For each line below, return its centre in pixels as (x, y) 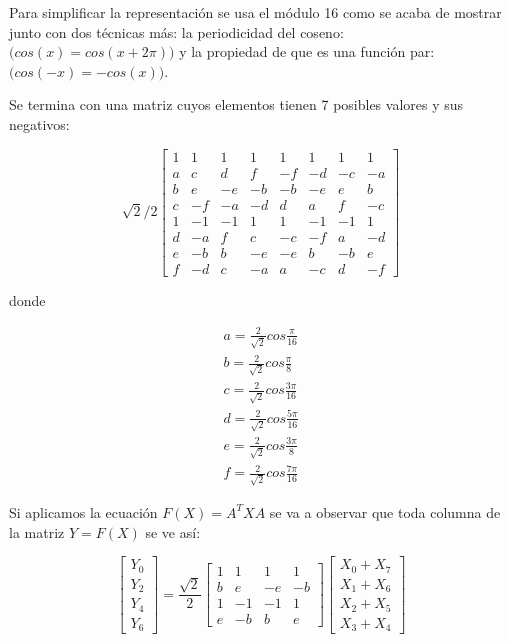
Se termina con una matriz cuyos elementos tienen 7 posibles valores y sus (236, 104)
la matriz (37, 531)
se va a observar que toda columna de (385, 511)
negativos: (39, 123)
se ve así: (173, 531)
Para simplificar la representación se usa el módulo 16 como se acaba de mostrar (255, 12)
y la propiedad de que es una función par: (307, 51)
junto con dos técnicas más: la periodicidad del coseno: (176, 31)
